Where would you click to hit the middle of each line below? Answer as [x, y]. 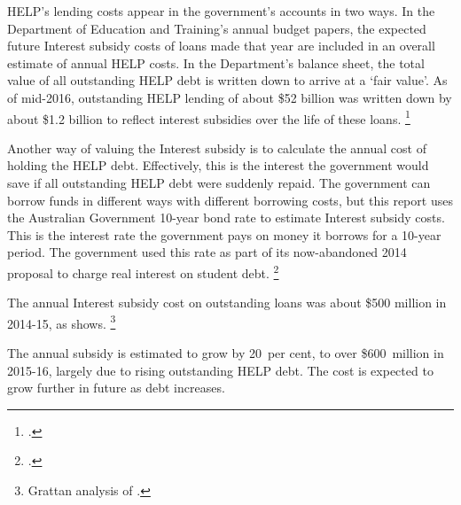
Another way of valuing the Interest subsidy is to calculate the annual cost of [217, 148]
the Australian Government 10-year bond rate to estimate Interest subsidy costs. [226, 218]
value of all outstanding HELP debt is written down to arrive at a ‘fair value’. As [227, 80]
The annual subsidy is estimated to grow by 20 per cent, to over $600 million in [226, 353]
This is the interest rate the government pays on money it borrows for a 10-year [224, 234]
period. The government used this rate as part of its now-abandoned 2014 [207, 252]
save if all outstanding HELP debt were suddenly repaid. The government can [219, 183]
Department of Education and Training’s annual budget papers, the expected [217, 28]
